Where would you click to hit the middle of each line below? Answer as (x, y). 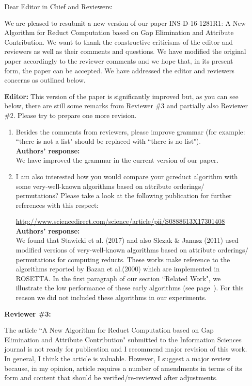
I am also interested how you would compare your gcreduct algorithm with (127, 176)
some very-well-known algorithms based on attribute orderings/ (110, 186)
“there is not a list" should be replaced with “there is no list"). (108, 141)
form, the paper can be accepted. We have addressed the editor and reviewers (119, 70)
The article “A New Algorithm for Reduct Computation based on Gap (109, 330)
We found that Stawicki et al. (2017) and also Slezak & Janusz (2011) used (127, 240)
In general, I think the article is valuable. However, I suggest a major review (118, 358)
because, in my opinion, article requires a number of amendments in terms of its (123, 368)
